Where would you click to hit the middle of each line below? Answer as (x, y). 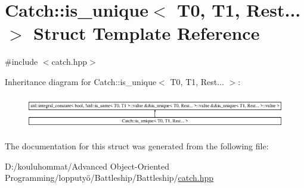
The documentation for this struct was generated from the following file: (137, 146)
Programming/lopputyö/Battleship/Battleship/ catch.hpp (109, 178)
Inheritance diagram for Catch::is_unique (81, 81)
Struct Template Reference (147, 33)
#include (21, 62)
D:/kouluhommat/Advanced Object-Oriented (87, 166)
